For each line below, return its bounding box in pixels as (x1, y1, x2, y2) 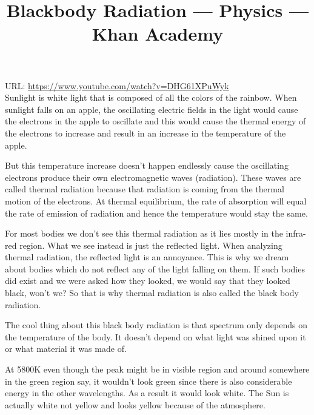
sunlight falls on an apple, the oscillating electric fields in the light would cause (5, 103, 298, 115)
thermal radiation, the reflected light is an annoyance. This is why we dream (5, 251, 289, 263)
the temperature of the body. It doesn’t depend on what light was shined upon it (5, 330, 306, 343)
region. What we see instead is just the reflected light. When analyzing (19, 238, 282, 251)
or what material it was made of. (5, 342, 127, 355)
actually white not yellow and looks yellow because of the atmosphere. (5, 398, 266, 411)
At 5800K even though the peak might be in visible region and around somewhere (5, 363, 310, 376)
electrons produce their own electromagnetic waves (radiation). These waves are (5, 170, 301, 183)
